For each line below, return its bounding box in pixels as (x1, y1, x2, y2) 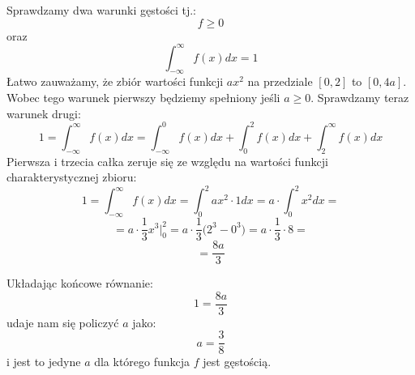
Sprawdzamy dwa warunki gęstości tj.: (6, 2, 196, 18)
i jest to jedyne (6, 353, 81, 370)
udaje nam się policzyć (6, 313, 119, 330)
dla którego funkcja (94, 353, 190, 370)
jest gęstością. (203, 353, 272, 370)
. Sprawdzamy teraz (310, 89, 409, 106)
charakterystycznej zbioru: (6, 168, 137, 185)
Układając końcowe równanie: (6, 275, 153, 292)
